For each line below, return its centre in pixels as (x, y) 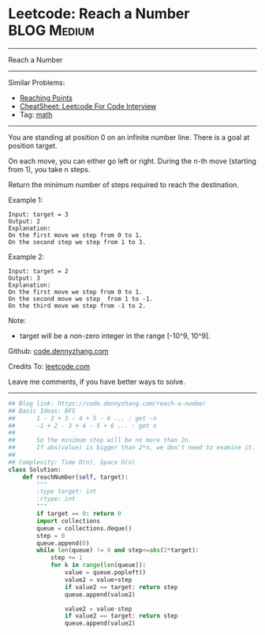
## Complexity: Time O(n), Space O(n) (72, 462)
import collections (69, 521)
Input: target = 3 (38, 214)
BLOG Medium (51, 30)
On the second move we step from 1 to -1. (81, 299)
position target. (33, 145)
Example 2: (26, 257)
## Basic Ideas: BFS (42, 411)
